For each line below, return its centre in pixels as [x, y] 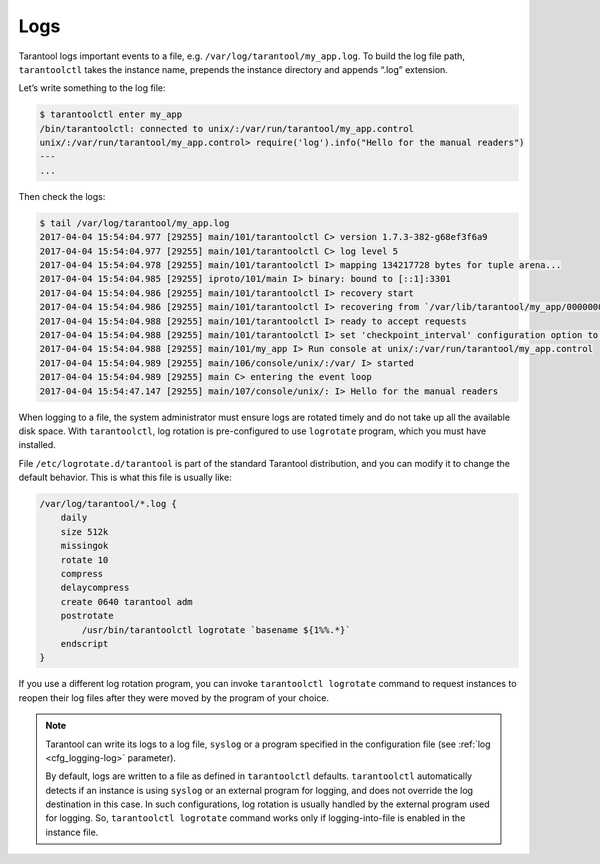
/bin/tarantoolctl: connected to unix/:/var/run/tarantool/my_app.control [227, 128]
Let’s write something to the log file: [92, 88]
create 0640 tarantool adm [127, 601]
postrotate [87, 616]
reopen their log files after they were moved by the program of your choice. [174, 697]
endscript [84, 643]
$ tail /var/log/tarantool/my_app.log [134, 223]
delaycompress [95, 588]
